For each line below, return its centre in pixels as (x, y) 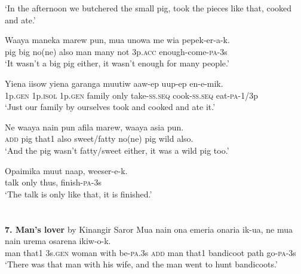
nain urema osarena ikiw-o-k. (58, 241)
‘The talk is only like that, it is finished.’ (79, 194)
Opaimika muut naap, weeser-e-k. (66, 170)
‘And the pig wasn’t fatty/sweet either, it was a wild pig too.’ (117, 150)
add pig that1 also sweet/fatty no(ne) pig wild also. (99, 138)
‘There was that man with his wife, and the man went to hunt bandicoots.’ (141, 264)
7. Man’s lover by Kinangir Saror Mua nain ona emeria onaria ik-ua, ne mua (149, 229)
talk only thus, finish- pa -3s (53, 182)
